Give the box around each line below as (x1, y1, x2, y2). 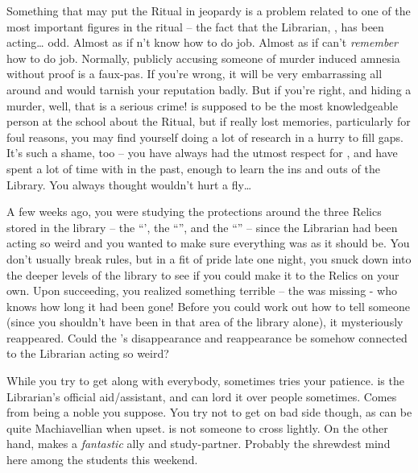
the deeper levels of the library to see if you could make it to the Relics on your (6, 266, 399, 283)
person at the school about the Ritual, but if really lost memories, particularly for (6, 113, 411, 130)
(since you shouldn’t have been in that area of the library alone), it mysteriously (6, 313, 404, 330)
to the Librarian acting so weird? (6, 345, 169, 362)
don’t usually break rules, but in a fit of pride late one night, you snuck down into (6, 250, 412, 267)
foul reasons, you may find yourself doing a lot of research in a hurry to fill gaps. (6, 128, 404, 145)
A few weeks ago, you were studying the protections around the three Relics (6, 203, 382, 220)
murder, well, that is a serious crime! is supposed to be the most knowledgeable (6, 97, 398, 114)
